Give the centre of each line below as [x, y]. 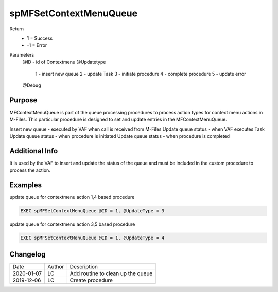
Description [84, 266]
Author [56, 266]
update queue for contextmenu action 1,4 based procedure [72, 197]
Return [17, 29]
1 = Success [40, 38]
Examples [26, 185]
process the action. [30, 170]
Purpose [23, 100]
